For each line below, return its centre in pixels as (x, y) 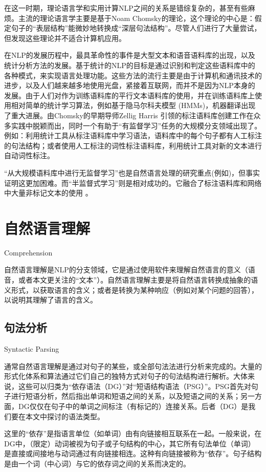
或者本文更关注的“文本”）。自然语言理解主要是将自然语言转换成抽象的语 (138, 280)
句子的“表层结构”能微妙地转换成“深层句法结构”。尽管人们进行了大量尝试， (136, 28)
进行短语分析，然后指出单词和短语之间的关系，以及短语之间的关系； (126, 396)
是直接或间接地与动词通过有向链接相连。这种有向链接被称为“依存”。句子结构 (133, 453)
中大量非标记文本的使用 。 (48, 193)
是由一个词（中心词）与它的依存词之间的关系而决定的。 (97, 463)
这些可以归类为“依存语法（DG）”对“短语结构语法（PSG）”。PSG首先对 (135, 386)
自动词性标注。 (29, 155)
